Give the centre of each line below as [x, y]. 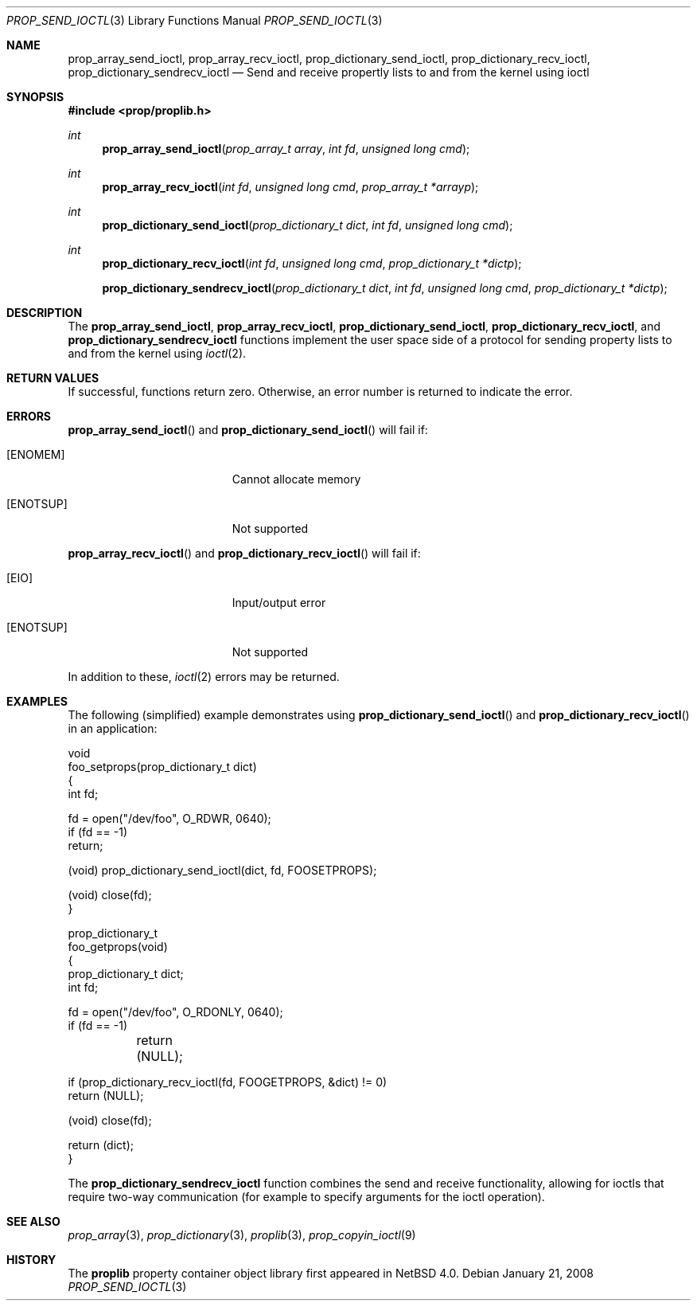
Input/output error [279, 603]
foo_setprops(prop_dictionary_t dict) [162, 767]
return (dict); [101, 1145]
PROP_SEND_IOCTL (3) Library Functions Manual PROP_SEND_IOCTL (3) [195, 20]
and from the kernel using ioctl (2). [157, 353]
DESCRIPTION [45, 313]
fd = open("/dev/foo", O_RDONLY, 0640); [175, 1012]
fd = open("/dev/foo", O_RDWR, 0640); [169, 818]
